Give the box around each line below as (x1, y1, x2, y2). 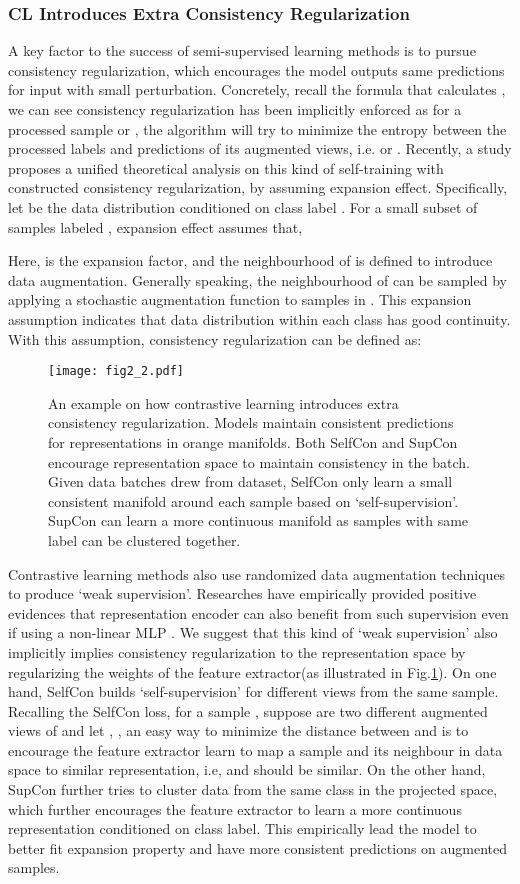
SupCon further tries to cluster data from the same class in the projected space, (8, 779, 498, 800)
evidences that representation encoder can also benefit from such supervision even (8, 602, 509, 623)
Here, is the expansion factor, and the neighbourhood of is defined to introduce (8, 250, 493, 271)
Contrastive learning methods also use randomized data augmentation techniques (8, 563, 506, 584)
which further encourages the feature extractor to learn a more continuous (8, 798, 462, 819)
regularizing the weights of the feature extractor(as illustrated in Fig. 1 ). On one (8, 661, 497, 682)
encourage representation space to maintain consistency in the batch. (48, 451, 470, 472)
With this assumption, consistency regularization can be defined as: (8, 328, 422, 349)
